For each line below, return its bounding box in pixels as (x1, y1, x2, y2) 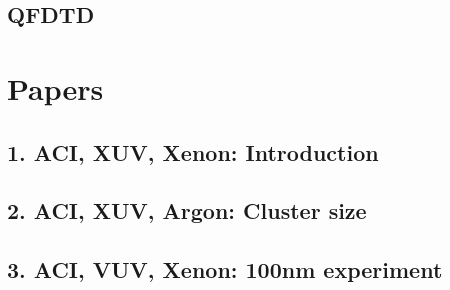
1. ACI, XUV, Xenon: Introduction (7, 136, 379, 167)
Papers (7, 67, 104, 108)
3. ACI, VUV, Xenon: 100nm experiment (7, 254, 443, 285)
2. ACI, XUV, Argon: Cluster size (7, 195, 367, 226)
